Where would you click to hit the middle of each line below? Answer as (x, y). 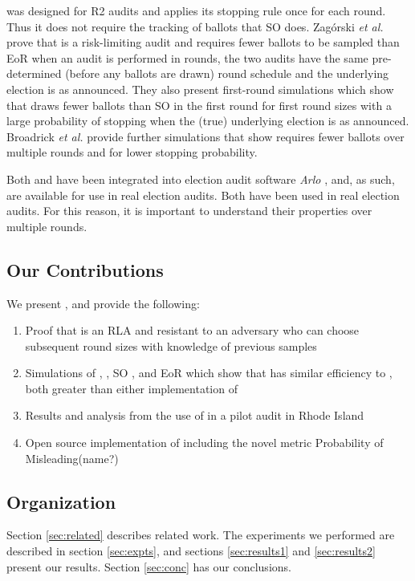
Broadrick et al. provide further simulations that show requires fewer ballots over (205, 136)
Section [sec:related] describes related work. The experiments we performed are (201, 535)
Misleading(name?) (72, 458)
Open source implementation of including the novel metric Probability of (204, 443)
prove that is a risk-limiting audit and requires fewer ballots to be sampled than (203, 42)
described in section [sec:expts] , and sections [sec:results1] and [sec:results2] (191, 551)
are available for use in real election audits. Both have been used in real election (203, 195)
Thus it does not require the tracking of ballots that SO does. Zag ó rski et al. (195, 26)
